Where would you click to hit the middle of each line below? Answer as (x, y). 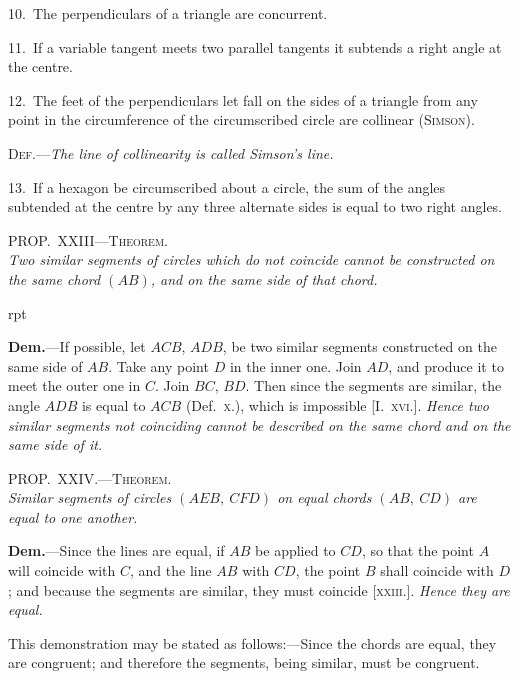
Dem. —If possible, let (77, 346)
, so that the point (417, 550)
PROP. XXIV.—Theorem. (90, 477)
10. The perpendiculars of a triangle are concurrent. (168, 13)
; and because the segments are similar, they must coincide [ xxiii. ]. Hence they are (259, 589)
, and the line (171, 570)
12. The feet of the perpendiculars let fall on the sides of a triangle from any (243, 99)
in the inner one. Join (295, 365)
